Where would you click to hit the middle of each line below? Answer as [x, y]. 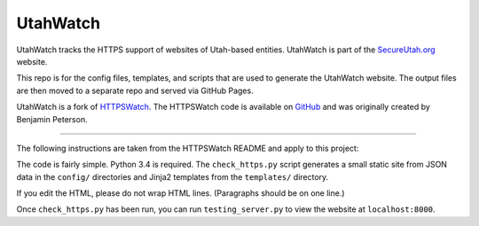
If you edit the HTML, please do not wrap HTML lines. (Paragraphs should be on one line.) [181, 193]
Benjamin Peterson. [52, 119]
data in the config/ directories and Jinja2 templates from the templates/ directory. [173, 176]
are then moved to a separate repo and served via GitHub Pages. [135, 90]
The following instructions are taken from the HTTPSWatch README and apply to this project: [188, 148]
